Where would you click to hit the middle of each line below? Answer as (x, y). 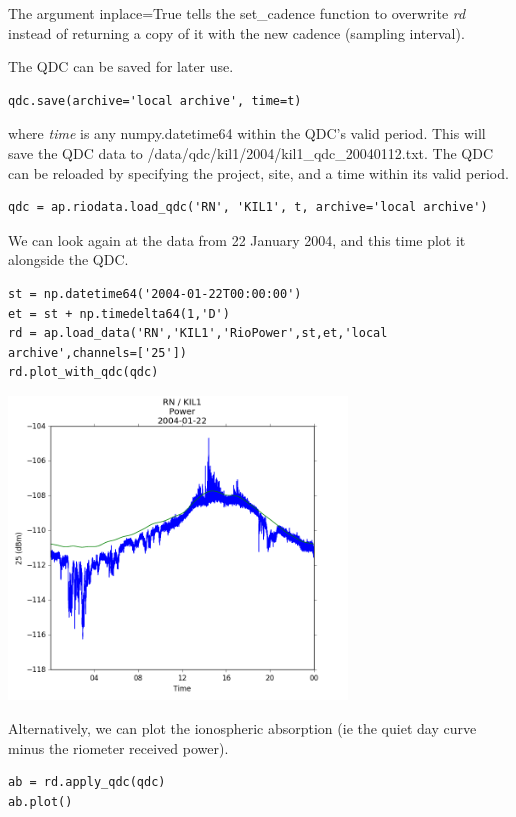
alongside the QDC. (68, 259)
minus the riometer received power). (118, 747)
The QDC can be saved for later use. (121, 66)
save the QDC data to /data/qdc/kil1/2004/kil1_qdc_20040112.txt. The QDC (251, 152)
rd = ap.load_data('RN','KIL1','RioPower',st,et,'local (198, 333)
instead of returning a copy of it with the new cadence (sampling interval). (236, 32)
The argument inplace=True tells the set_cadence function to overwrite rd (237, 13)
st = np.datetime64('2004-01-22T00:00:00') (155, 293)
